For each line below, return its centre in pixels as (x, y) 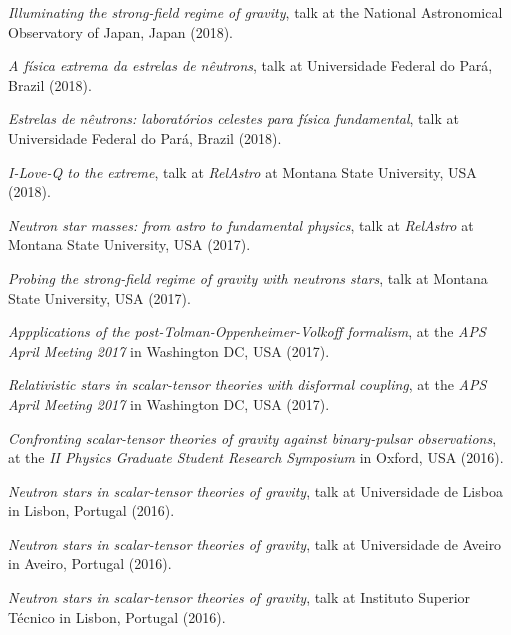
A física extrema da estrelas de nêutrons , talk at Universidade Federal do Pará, (250, 65)
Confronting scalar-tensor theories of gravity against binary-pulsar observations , (252, 437)
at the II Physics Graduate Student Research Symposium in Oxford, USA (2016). (256, 457)
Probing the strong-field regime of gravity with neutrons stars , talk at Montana (248, 277)
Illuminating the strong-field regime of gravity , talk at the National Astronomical (255, 12)
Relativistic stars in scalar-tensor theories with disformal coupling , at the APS (247, 384)
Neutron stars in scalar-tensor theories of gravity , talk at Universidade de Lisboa (255, 490)
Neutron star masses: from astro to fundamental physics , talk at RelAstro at (241, 224)
